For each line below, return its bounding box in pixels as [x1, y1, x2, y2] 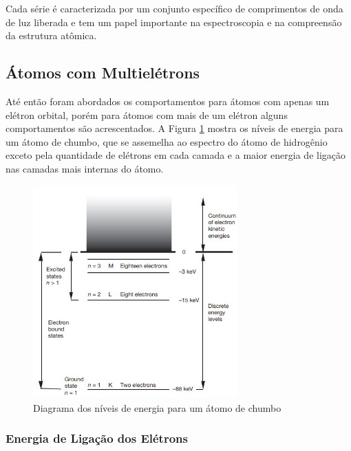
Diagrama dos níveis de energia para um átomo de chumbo [33, 400, 281, 415]
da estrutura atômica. [6, 28, 97, 43]
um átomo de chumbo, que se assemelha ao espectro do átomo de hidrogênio [6, 134, 328, 148]
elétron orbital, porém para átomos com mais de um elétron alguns [6, 107, 288, 122]
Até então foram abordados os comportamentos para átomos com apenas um [6, 93, 330, 108]
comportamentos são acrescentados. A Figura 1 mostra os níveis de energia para [6, 121, 343, 135]
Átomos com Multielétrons [6, 62, 200, 83]
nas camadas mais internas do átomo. [6, 161, 164, 175]
